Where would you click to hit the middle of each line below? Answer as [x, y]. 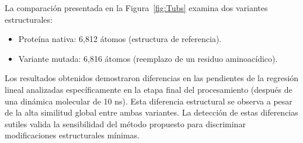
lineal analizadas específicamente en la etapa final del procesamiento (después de [149, 89]
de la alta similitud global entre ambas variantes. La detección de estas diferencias [151, 112]
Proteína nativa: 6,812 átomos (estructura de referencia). [120, 39]
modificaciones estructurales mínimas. [72, 135]
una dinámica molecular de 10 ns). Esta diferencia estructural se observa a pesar [149, 101]
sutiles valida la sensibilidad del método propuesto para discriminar [125, 123]
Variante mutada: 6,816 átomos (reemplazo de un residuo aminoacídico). [148, 58]
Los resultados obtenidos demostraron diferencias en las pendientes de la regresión [152, 78]
